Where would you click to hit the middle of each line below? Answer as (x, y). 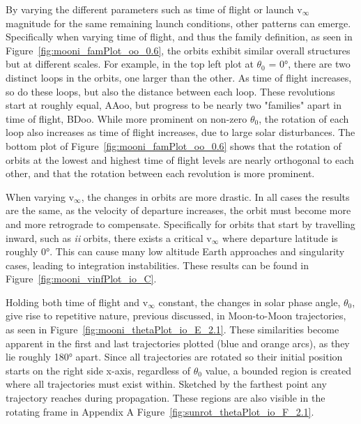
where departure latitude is (280, 237)
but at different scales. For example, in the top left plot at (130, 64)
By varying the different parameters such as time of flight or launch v (154, 9)
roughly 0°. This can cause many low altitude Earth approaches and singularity (175, 251)
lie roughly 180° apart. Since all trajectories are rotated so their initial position (174, 357)
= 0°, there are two (309, 64)
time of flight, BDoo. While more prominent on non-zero (126, 118)
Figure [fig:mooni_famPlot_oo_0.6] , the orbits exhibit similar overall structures (178, 50)
